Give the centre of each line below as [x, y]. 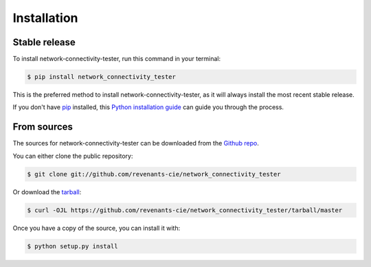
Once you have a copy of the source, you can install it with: [97, 228]
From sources [43, 127]
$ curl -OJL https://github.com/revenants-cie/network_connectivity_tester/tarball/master [185, 210]
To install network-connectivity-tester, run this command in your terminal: [117, 59]
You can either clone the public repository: [73, 156]
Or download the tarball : [47, 191]
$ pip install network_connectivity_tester [102, 77]
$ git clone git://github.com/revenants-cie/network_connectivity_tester [154, 174]
